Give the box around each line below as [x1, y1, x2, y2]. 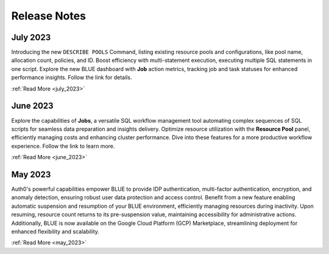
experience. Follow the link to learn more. [11, 142, 115, 149]
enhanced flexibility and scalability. [11, 228, 100, 235]
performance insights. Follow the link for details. [11, 74, 132, 81]
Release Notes [11, 9, 87, 22]
